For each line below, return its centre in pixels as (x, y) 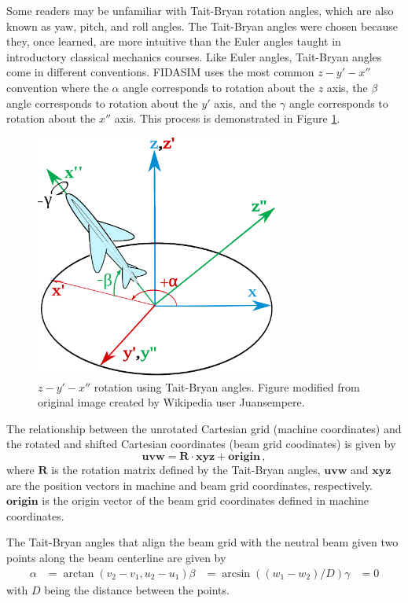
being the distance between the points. (137, 589)
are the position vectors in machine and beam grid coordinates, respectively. (190, 485)
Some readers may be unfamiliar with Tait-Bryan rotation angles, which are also (200, 10)
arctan (79, 574)
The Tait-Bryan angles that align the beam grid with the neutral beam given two (202, 542)
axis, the (347, 87)
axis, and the (245, 103)
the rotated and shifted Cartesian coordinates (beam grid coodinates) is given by (201, 444)
